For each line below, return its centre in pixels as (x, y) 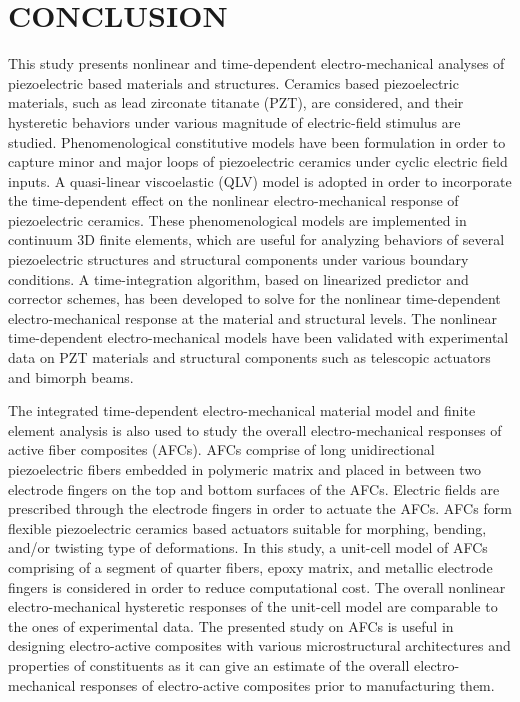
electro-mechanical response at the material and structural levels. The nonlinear (252, 317)
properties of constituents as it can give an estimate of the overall (209, 664)
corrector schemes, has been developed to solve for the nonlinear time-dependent (254, 298)
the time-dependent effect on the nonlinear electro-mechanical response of (233, 200)
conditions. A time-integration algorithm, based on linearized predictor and (238, 278)
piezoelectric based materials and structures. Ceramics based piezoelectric (233, 82)
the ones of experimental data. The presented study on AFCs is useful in (231, 625)
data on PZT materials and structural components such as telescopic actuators (249, 357)
